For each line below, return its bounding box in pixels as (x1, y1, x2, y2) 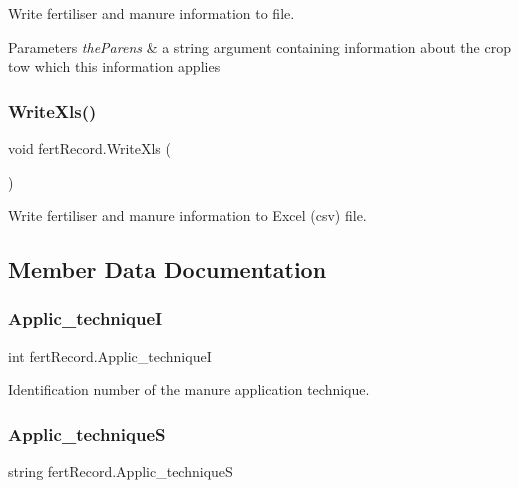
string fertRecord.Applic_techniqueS (8, 461, 233, 482)
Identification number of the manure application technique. (8, 379, 370, 400)
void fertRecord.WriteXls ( (8, 138, 171, 158)
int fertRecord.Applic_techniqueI (8, 345, 212, 366)
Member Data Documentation (8, 254, 327, 285)
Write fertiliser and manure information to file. (8, 3, 295, 23)
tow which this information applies (8, 56, 221, 77)
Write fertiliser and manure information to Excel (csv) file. (8, 205, 367, 226)
